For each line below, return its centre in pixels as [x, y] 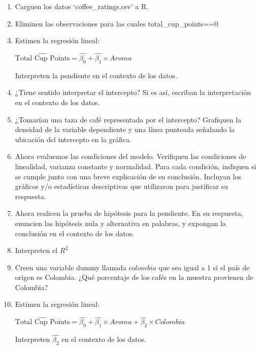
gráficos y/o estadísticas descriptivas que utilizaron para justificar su [122, 186]
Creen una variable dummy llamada [71, 267]
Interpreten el [36, 250]
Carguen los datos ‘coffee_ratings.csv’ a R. [82, 6]
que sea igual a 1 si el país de [204, 267]
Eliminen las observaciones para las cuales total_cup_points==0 [117, 23]
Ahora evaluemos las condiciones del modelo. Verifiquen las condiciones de [131, 156]
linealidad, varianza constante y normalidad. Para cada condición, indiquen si [136, 166]
